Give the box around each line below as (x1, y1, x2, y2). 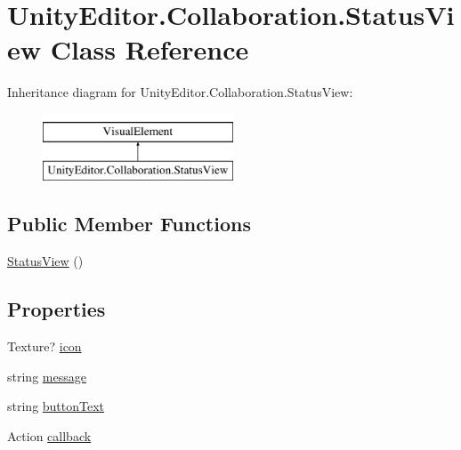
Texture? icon (7, 337, 82, 356)
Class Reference (50, 31, 249, 68)
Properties (7, 295, 106, 323)
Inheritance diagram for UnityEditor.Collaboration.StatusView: (7, 83, 353, 101)
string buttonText (7, 397, 105, 415)
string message (7, 366, 86, 385)
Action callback (7, 426, 92, 445)
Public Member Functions (7, 210, 251, 237)
